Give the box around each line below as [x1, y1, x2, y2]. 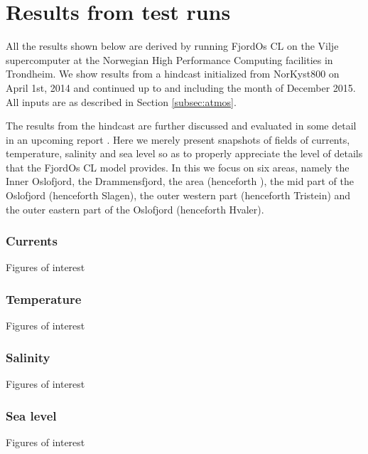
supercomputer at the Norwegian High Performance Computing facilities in [6, 52, 333, 67]
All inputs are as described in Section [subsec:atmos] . [6, 94, 237, 109]
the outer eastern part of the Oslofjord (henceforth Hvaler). [6, 201, 264, 216]
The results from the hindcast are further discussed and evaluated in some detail [6, 118, 357, 133]
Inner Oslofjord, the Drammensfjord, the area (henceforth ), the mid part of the [6, 174, 354, 189]
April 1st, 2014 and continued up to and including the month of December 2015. [6, 80, 356, 95]
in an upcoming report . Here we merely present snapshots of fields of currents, [6, 132, 350, 147]
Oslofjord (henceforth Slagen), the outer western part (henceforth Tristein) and [6, 188, 351, 203]
